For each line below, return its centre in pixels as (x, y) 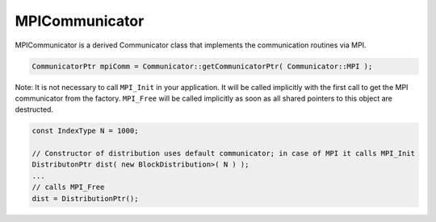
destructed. (34, 109)
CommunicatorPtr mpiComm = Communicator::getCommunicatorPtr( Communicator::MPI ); (202, 66)
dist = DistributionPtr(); (85, 198)
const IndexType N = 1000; (85, 131)
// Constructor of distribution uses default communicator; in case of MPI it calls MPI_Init (224, 154)
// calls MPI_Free (68, 187)
